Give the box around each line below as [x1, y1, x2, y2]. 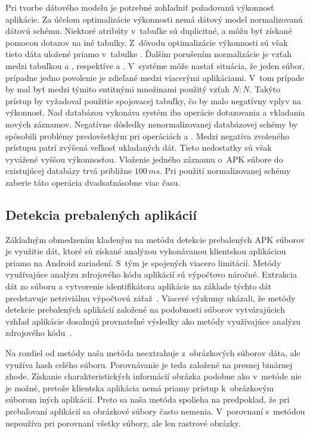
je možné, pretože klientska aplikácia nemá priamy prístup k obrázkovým [5, 381, 274, 394]
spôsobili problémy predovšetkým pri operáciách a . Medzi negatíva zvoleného [5, 129, 289, 142]
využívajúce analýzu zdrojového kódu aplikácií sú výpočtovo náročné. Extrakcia [5, 268, 297, 281]
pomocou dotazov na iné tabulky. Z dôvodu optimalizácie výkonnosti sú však [5, 36, 288, 48]
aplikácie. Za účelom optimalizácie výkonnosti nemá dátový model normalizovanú [5, 13, 303, 25]
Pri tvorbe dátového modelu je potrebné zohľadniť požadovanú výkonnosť [5, 1, 274, 13]
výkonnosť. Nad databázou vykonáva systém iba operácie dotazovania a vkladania [5, 106, 305, 119]
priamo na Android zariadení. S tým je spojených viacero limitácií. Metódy [5, 256, 281, 269]
